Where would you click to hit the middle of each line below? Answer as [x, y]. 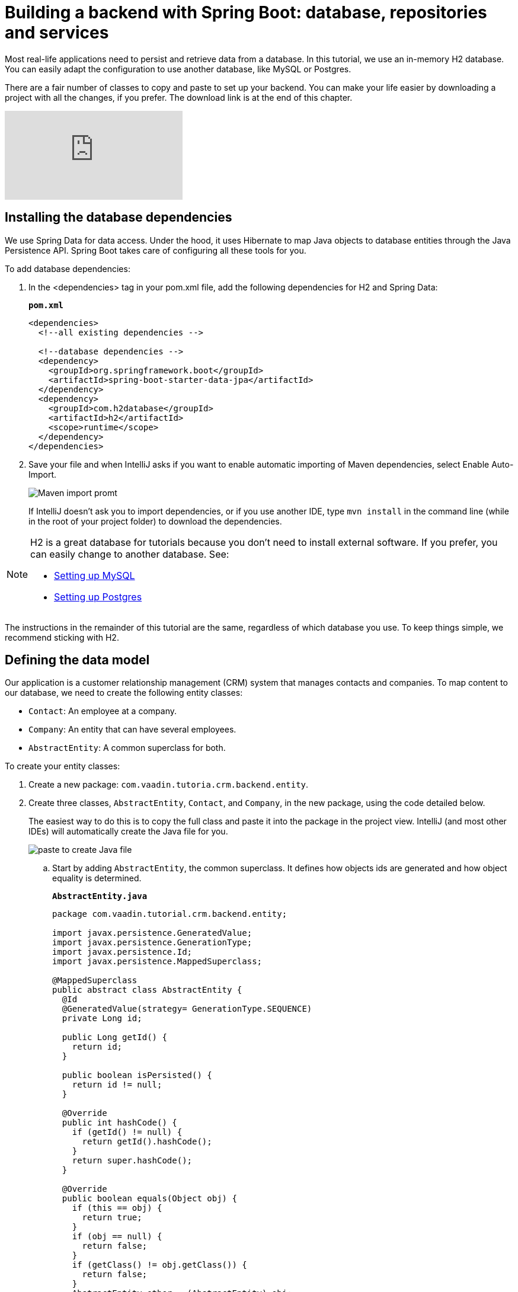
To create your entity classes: [63, 766]
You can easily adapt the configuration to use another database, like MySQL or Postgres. [178, 69]
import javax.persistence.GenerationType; [152, 943]
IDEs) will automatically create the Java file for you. [128, 832]
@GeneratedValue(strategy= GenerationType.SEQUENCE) [187, 1009]
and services [57, 33]
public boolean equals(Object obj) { [149, 1199]
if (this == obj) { [117, 1208]
